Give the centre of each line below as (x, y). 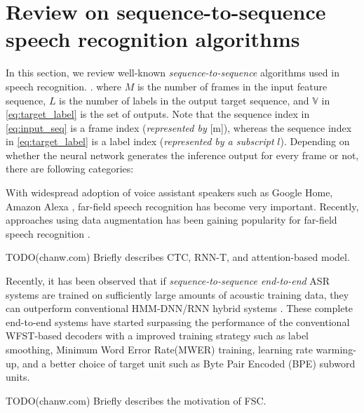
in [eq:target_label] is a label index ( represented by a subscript (140, 141)
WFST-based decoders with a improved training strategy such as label (157, 336)
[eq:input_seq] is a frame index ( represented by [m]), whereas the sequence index (179, 127)
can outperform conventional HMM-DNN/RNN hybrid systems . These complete (180, 308)
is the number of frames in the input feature (232, 86)
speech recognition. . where (64, 86)
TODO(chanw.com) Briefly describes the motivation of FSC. (136, 400)
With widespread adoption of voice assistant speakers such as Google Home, (169, 192)
